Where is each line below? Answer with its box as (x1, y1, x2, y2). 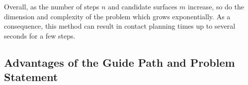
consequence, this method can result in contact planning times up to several (4, 21, 236, 31)
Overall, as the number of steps (4, 1, 99, 11)
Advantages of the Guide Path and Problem (4, 54, 235, 70)
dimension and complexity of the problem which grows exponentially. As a (4, 11, 231, 21)
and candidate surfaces (108, 1, 177, 11)
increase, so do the (188, 1, 244, 11)
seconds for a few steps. (4, 30, 76, 41)
